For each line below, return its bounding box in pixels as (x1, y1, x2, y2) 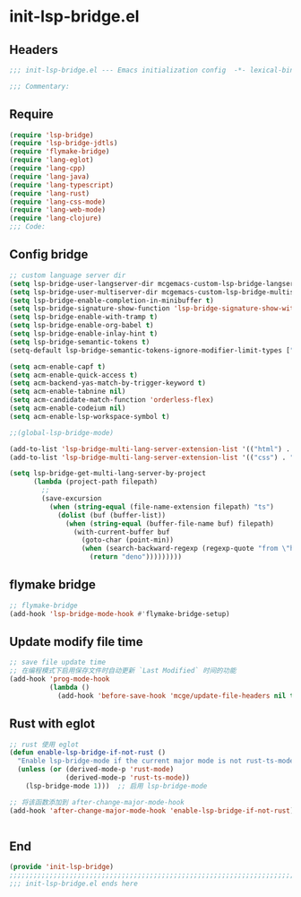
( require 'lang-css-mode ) (9, 197, 106, 206)
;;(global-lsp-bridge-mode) (9, 428, 115, 437)
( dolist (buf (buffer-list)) (56, 510, 167, 519)
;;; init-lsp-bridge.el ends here (9, 879, 139, 889)
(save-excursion (41, 494, 102, 503)
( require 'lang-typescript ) (9, 180, 115, 189)
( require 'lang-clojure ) (9, 213, 102, 223)
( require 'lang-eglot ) (9, 155, 94, 165)
